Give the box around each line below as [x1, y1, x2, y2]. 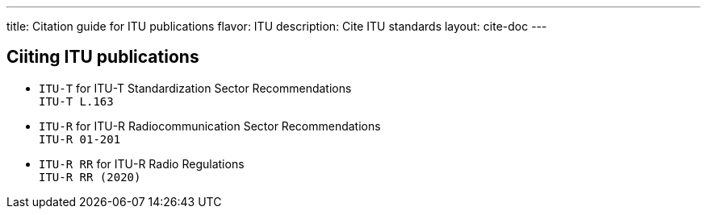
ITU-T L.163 [39, 94, 114, 108]
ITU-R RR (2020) [39, 170, 141, 184]
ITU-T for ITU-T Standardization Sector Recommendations [39, 81, 352, 95]
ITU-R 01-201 [39, 132, 121, 146]
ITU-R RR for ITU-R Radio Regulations [39, 156, 245, 171]
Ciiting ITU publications [6, 47, 199, 68]
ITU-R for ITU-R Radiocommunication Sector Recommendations [39, 118, 381, 133]
